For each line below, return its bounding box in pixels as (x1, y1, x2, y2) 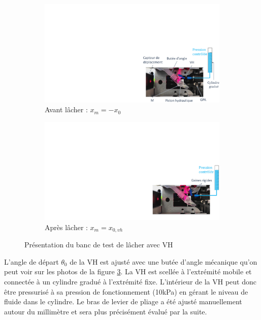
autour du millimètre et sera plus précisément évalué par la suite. (4, 306, 207, 316)
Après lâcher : (45, 221, 88, 232)
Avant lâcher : (45, 104, 88, 115)
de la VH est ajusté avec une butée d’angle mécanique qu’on (70, 256, 257, 267)
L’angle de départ (4, 256, 59, 267)
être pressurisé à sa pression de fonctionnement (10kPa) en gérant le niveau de (4, 286, 248, 297)
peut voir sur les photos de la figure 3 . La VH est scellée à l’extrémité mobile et (4, 266, 252, 277)
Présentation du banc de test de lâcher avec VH (24, 239, 173, 250)
